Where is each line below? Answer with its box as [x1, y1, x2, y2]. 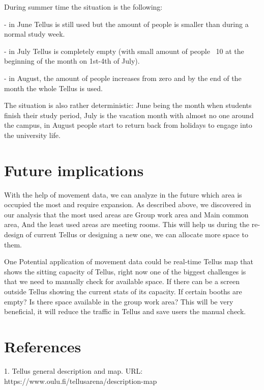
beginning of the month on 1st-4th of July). [4, 55, 140, 66]
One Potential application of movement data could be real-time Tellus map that [4, 256, 253, 267]
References [4, 336, 81, 356]
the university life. [4, 129, 61, 140]
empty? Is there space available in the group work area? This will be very [4, 296, 233, 307]
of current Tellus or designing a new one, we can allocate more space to [25, 229, 248, 240]
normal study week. [4, 29, 65, 39]
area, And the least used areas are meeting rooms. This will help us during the [4, 219, 250, 230]
